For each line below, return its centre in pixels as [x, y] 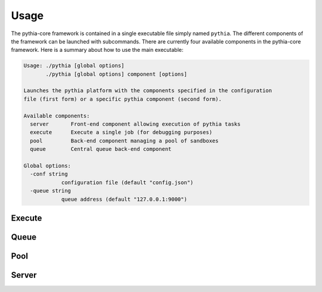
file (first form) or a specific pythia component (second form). [123, 99]
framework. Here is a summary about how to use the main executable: [97, 50]
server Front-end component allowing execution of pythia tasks [135, 124]
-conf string [49, 174]
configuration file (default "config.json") [127, 182]
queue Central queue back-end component [101, 149]
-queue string [51, 191]
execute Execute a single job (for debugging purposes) [121, 132]
